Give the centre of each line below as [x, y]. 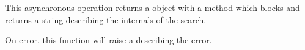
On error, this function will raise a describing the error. [108, 40]
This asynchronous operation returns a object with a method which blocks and [152, 7]
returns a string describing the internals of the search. [106, 19]
